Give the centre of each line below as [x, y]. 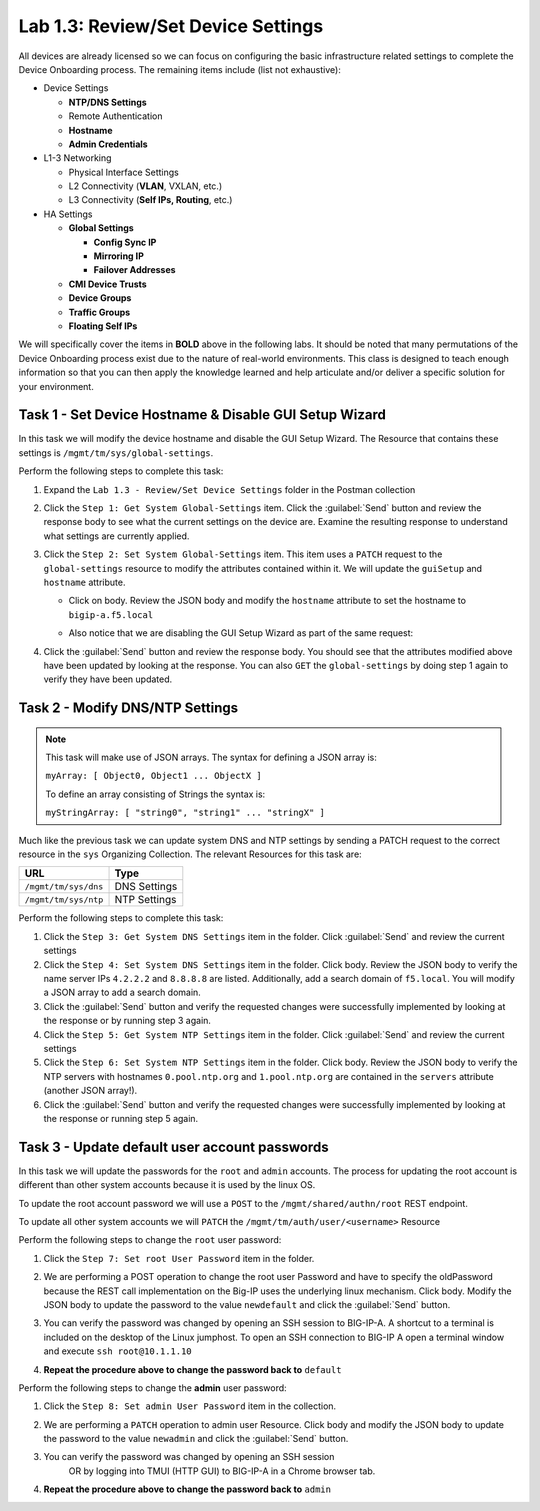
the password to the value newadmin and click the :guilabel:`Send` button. [196, 1439]
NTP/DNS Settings [107, 102]
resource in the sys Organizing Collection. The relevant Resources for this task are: [190, 854]
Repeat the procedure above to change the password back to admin [187, 1489]
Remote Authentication [116, 116]
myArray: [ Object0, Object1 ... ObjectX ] [153, 776]
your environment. [56, 386]
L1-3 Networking [77, 158]
